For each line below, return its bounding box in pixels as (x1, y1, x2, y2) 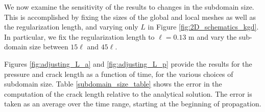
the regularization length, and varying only (4, 21, 138, 32)
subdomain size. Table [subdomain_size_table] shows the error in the (4, 78, 222, 89)
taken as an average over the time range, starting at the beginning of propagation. (4, 98, 261, 109)
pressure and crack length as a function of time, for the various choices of (4, 68, 233, 79)
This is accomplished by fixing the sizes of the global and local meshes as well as (4, 11, 256, 22)
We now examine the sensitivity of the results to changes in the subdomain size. (4, 2, 254, 12)
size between (29, 41, 68, 52)
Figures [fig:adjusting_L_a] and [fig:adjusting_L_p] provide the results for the (4, 58, 252, 69)
